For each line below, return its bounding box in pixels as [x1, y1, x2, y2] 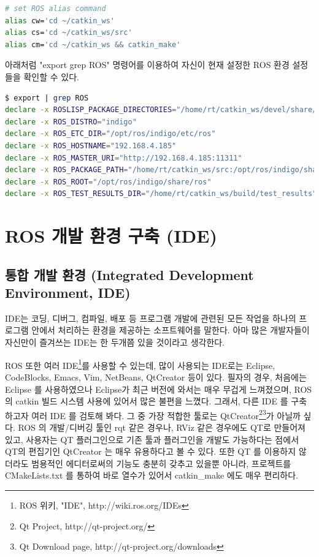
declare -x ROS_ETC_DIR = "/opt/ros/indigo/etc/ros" [5, 129, 216, 138]
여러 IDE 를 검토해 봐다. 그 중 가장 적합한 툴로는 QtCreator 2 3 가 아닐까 [31, 407, 301, 422]
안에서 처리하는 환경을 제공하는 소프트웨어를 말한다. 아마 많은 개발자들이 [31, 324, 310, 336]
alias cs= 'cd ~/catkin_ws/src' [5, 28, 133, 37]
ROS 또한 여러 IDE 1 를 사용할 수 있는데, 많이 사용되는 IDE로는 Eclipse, [5, 357, 275, 371]
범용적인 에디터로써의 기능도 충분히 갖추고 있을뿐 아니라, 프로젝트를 [31, 457, 291, 469]
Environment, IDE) [5, 283, 131, 302]
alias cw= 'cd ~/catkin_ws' [5, 16, 115, 25]
